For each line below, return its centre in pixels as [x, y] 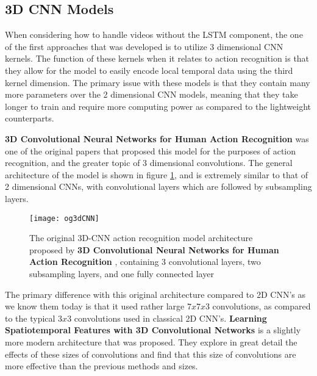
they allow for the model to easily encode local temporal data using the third [149, 70]
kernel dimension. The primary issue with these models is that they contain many [158, 82]
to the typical [30, 318]
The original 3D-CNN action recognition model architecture [141, 238]
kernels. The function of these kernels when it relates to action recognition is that [157, 58]
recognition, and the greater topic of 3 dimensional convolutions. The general [149, 163]
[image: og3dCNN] [64, 218]
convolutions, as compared [262, 306]
